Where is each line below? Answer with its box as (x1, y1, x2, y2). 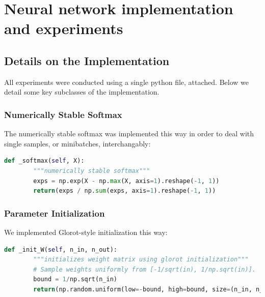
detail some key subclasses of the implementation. (4, 86, 160, 97)
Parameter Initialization (4, 206, 105, 219)
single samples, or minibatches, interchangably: (4, 138, 151, 148)
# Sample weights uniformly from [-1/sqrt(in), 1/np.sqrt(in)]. (33, 265, 256, 273)
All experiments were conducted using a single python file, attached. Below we (4, 76, 249, 87)
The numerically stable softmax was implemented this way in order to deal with (4, 128, 254, 139)
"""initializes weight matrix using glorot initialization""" (33, 256, 249, 263)
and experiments (4, 18, 123, 39)
